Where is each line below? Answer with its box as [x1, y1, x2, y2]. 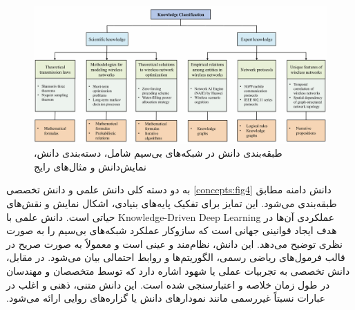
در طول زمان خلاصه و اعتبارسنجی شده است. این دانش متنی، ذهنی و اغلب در [6, 277, 330, 291]
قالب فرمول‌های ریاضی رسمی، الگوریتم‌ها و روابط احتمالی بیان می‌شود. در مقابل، [6, 250, 345, 264]
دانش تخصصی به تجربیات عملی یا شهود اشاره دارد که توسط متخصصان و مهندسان [6, 263, 350, 278]
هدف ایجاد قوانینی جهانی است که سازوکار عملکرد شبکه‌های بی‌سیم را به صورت [6, 223, 337, 238]
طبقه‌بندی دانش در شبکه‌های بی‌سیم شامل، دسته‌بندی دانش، [34, 146, 282, 160]
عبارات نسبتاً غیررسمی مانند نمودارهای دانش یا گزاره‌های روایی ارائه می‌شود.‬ [6, 291, 326, 305]
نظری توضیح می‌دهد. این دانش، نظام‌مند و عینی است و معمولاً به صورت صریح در [6, 236, 343, 251]
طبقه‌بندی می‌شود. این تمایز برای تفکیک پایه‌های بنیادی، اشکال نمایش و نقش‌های [6, 195, 337, 210]
